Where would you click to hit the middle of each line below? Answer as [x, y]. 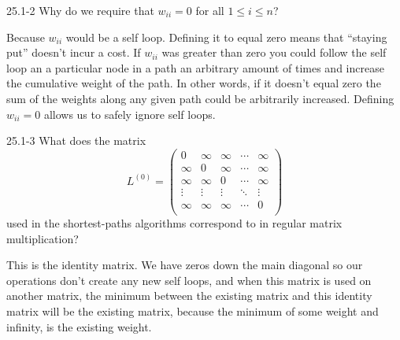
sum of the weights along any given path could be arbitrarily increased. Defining [200, 98]
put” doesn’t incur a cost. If [74, 52]
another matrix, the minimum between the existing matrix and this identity [189, 296]
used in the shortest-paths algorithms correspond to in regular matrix [174, 223]
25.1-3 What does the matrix [76, 140]
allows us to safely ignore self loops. [130, 114]
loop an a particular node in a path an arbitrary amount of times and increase [195, 67]
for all [210, 10]
